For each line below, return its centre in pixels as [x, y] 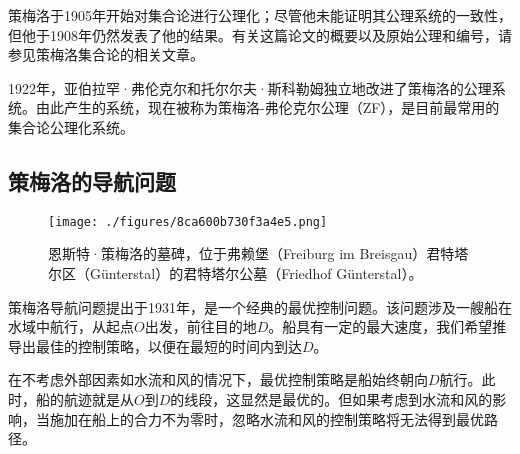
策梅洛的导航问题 [92, 180]
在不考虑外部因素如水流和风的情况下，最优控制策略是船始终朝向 [218, 379]
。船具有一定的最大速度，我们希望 [380, 326]
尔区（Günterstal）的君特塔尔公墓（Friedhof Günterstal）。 [235, 273]
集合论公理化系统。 [71, 126]
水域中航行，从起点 [71, 326]
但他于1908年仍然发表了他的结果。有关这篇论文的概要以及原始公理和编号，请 [260, 34]
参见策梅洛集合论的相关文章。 [106, 54]
